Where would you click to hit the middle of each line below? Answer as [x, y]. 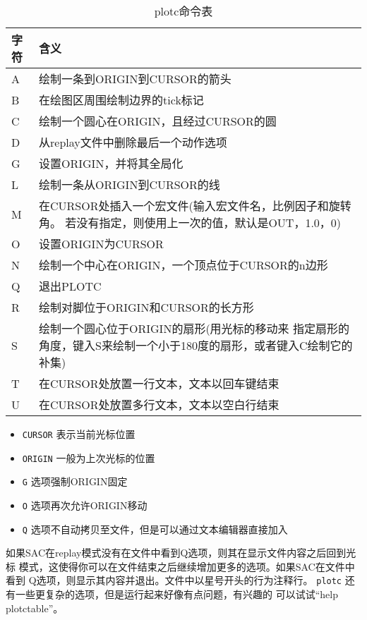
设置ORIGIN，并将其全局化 [111, 163]
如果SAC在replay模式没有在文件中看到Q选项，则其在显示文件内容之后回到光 [181, 553]
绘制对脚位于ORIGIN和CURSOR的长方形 [146, 307]
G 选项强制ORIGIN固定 [75, 481]
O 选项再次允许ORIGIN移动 [85, 505]
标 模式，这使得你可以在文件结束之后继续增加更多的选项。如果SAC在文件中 [180, 566]
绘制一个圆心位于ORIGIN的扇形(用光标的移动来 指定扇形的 [194, 328]
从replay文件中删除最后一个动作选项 [133, 142]
